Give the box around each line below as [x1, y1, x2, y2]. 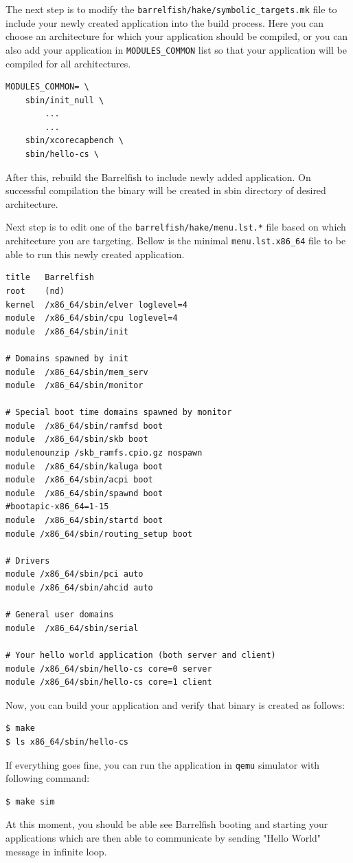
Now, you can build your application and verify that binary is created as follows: [5, 697, 345, 712]
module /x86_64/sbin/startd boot [5, 515, 163, 526]
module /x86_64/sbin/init [5, 326, 128, 337]
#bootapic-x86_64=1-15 [5, 502, 109, 512]
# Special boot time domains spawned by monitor [5, 407, 232, 418]
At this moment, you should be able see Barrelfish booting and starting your [5, 817, 328, 831]
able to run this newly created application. [5, 246, 185, 261]
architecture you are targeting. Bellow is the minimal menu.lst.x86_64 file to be [5, 233, 346, 248]
